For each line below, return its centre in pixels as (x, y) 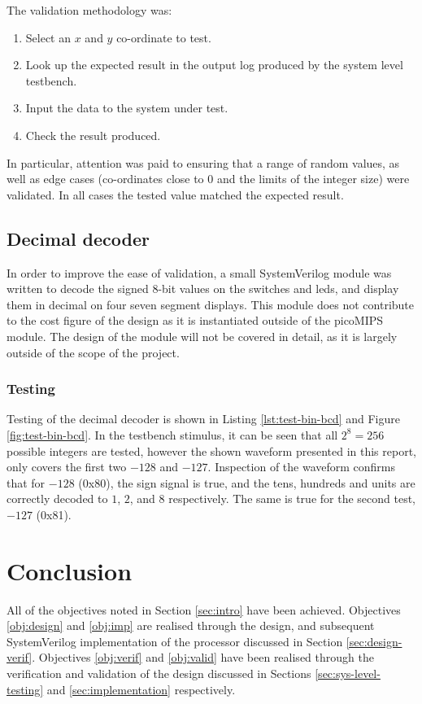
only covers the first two (67, 467)
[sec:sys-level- (348, 673)
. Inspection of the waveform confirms (302, 467)
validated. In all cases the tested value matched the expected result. (175, 194)
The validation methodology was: (89, 10)
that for (26, 482)
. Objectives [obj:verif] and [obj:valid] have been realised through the (203, 657)
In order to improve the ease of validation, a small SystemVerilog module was (199, 272)
